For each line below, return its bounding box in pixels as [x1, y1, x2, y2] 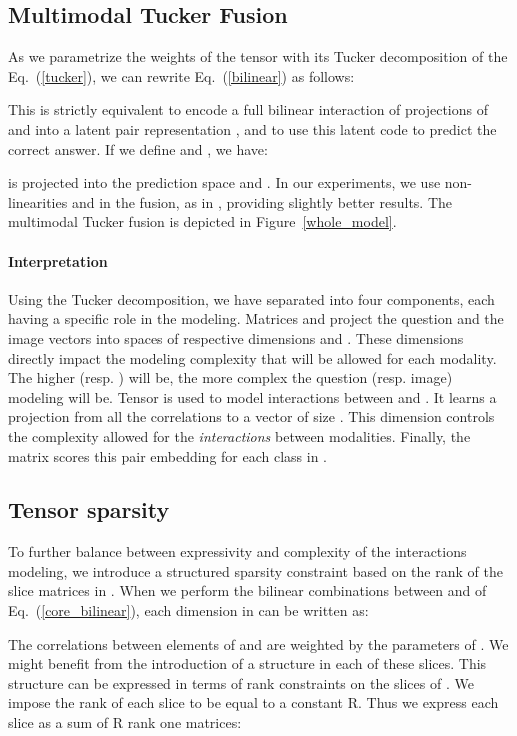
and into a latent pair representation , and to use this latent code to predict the [8, 118, 497, 139]
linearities [8, 191, 68, 212]
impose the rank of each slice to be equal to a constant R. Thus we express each [8, 692, 499, 713]
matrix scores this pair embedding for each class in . [8, 445, 328, 466]
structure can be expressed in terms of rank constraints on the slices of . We [8, 672, 474, 693]
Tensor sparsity [8, 494, 170, 525]
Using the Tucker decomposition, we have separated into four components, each [8, 288, 495, 309]
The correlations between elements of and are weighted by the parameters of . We [8, 633, 509, 654]
